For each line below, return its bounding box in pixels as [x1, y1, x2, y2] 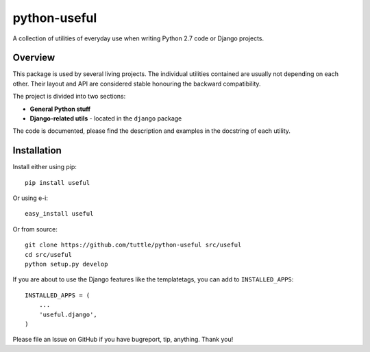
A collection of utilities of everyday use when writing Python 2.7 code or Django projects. [12, 34, 264, 42]
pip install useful [25, 179, 90, 186]
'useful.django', [38, 310, 97, 318]
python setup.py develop [25, 260, 108, 268]
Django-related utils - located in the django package [29, 114, 182, 123]
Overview [12, 52, 56, 64]
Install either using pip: [12, 163, 77, 171]
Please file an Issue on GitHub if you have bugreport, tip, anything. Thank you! [12, 336, 234, 344]
